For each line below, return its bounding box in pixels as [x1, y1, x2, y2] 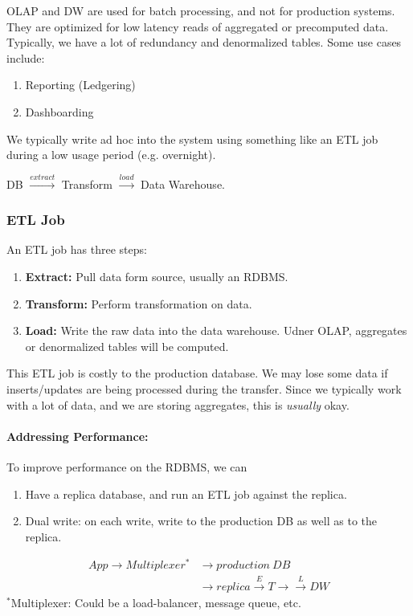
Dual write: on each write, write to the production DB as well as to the [25, 512, 377, 529]
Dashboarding [25, 103, 94, 120]
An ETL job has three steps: [6, 241, 147, 258]
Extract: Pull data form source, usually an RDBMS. [25, 267, 288, 284]
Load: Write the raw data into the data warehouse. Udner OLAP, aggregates [25, 322, 407, 339]
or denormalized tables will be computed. [25, 337, 229, 354]
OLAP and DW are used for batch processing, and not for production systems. [6, 2, 395, 18]
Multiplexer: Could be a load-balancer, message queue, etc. [10, 594, 301, 611]
